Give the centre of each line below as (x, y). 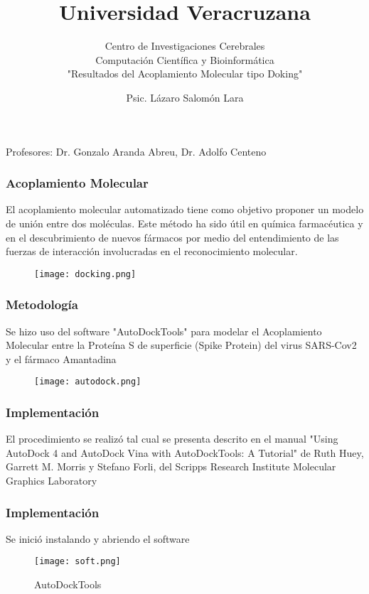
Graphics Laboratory (52, 480)
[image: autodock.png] (88, 382)
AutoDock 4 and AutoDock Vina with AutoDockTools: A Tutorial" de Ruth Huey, (185, 452)
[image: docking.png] (85, 274)
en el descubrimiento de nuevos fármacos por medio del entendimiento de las (172, 237)
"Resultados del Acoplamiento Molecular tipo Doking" (185, 74)
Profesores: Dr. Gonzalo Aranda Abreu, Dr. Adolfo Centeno (136, 151)
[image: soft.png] (77, 562)
